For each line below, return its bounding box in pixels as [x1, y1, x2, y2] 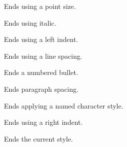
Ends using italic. [4, 17, 57, 28]
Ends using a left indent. [4, 34, 78, 44]
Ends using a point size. [4, 1, 76, 11]
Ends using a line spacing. [4, 50, 83, 61]
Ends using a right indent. [4, 117, 83, 127]
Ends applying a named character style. [4, 100, 124, 110]
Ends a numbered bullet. [4, 67, 78, 77]
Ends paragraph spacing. [4, 83, 79, 94]
